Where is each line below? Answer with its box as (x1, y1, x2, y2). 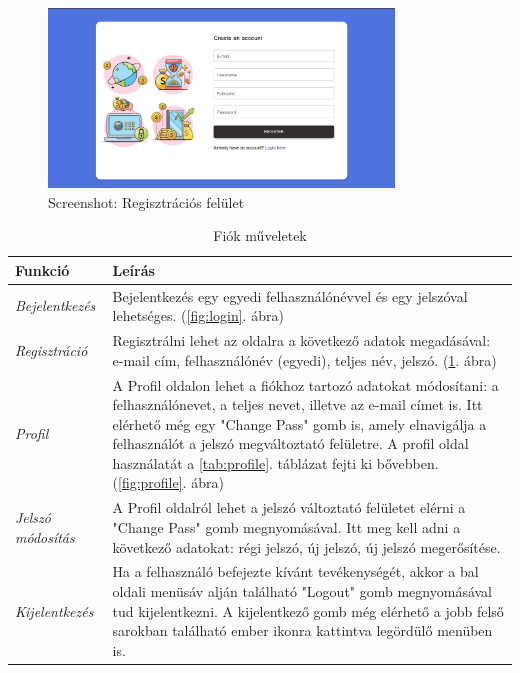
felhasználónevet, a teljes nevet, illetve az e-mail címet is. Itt (112, 394, 483, 415)
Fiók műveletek (213, 225, 307, 246)
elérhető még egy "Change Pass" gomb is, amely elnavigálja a (112, 413, 487, 434)
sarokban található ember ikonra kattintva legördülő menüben (112, 620, 493, 641)
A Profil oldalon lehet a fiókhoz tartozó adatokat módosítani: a (112, 374, 499, 395)
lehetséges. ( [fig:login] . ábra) (112, 305, 284, 326)
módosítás (15, 526, 75, 547)
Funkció (15, 259, 70, 280)
